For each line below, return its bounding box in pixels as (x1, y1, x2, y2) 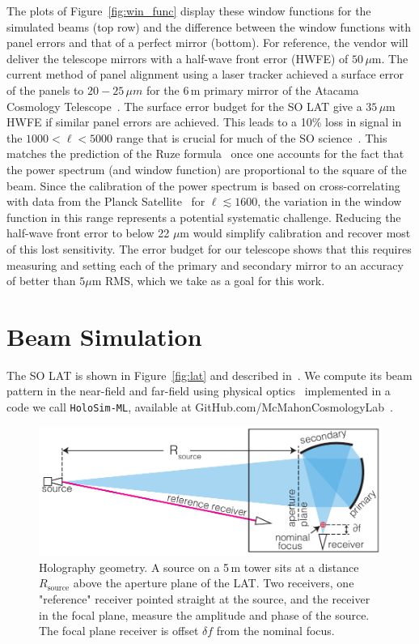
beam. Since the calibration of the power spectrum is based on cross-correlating (6, 177, 400, 194)
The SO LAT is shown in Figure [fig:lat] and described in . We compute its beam (6, 366, 413, 383)
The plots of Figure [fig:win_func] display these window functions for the (6, 2, 371, 19)
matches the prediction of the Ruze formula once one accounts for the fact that (6, 145, 404, 162)
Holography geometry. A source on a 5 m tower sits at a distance (39, 558, 359, 575)
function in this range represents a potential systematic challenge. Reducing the (6, 208, 401, 225)
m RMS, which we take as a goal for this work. (91, 272, 325, 289)
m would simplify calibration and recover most (180, 224, 411, 241)
